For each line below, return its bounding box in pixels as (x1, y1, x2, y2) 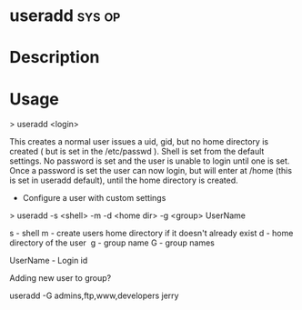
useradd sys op (9, 5, 121, 26)
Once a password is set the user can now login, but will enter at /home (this (9, 165, 293, 176)
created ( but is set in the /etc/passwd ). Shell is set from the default (9, 146, 265, 157)
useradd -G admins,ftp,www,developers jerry (9, 290, 179, 301)
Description (9, 47, 100, 68)
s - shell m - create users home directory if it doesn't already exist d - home (9, 228, 294, 239)
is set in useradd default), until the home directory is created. (9, 175, 238, 186)
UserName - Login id (9, 255, 88, 266)
